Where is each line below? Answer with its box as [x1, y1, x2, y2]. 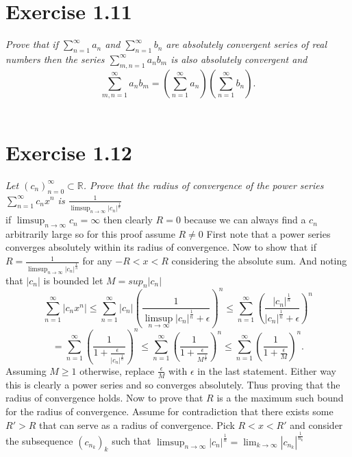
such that [112, 434, 151, 448]
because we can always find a [184, 212, 306, 227]
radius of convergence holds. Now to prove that [5, 391, 203, 405]
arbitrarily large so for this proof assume [5, 226, 175, 240]
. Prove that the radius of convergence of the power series [83, 177, 324, 192]
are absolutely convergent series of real [166, 37, 327, 51]
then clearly [103, 212, 153, 227]
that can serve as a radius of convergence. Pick [38, 417, 235, 432]
